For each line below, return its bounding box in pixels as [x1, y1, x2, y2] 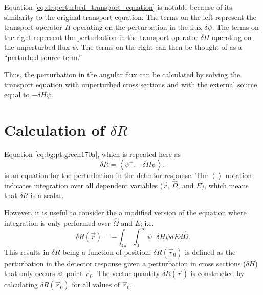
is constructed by [190, 268, 245, 279]
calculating [4, 279, 38, 290]
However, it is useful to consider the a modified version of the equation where [4, 207, 247, 218]
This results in [4, 246, 50, 257]
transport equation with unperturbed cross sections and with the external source [4, 79, 257, 90]
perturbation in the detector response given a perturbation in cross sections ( [4, 258, 246, 268]
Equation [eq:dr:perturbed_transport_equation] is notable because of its [4, 2, 232, 12]
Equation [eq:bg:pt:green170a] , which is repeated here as [4, 149, 181, 160]
